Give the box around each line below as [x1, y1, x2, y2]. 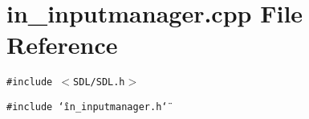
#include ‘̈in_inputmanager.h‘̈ [6, 101, 168, 113]
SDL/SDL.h [73, 76, 125, 88]
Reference [6, 28, 118, 61]
